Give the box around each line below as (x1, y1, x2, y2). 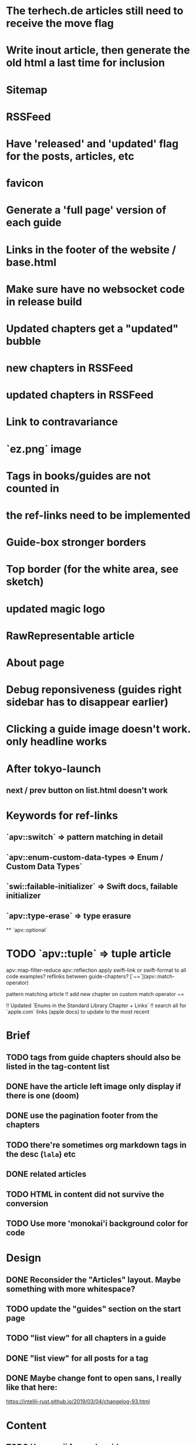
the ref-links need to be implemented (6, 509, 191, 522)
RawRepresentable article (6, 629, 135, 642)
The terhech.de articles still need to (6, 4, 184, 18)
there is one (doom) (6, 1090, 79, 1100)
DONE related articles (6, 1169, 87, 1179)
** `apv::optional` (6, 926, 48, 933)
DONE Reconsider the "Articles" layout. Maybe (6, 1275, 181, 1285)
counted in (6, 481, 60, 495)
